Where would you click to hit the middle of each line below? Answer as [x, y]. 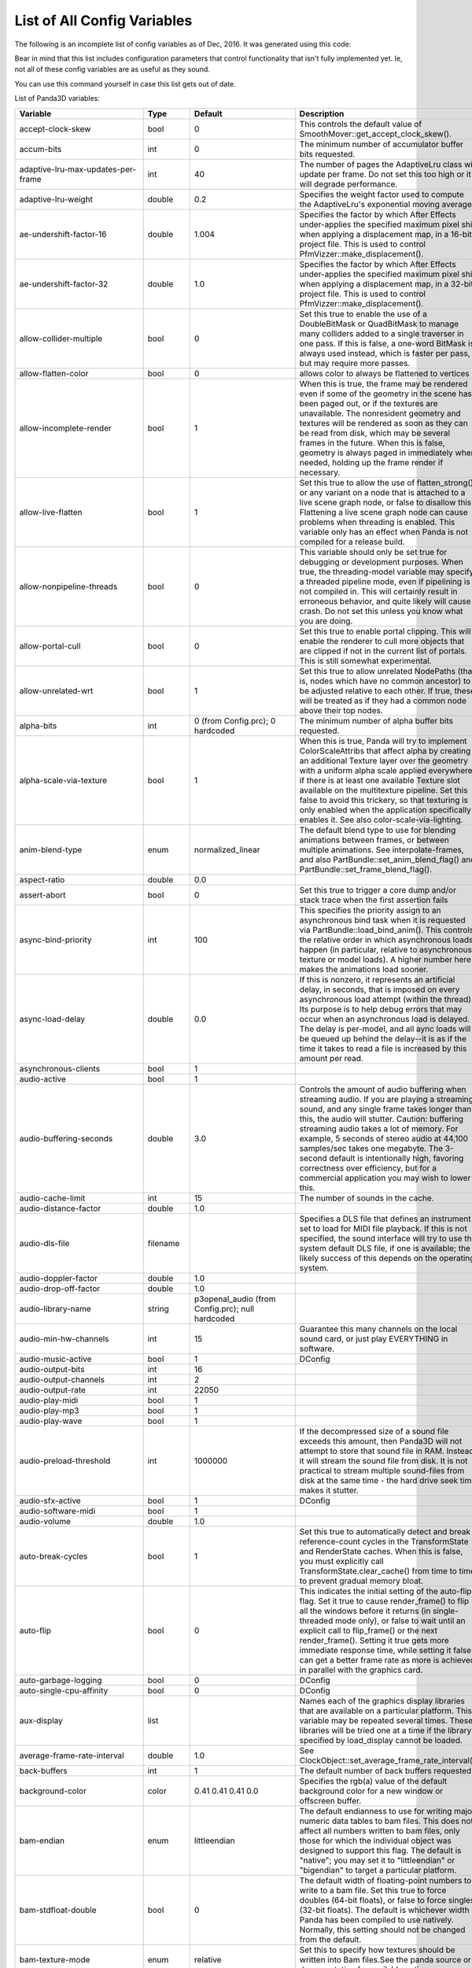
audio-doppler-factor [59, 1278]
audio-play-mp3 [49, 1411]
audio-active [43, 1078]
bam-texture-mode [55, 1959]
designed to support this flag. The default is [380, 1850]
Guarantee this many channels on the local [378, 1329]
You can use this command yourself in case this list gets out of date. [125, 83]
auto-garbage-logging [61, 1680]
